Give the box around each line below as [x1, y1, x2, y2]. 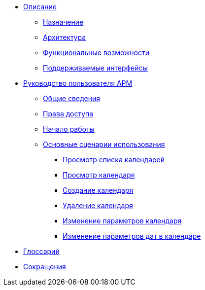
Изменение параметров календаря [63, 217, 182, 225]
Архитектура [43, 33, 86, 41]
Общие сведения [43, 94, 100, 103]
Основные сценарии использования [43, 140, 165, 148]
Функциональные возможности [43, 48, 150, 57]
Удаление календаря [63, 201, 133, 210]
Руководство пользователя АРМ [23, 79, 133, 87]
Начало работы [43, 125, 95, 133]
